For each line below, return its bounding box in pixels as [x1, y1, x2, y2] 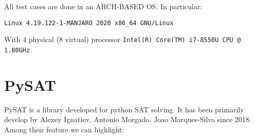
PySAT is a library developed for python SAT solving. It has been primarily [4, 104, 244, 114]
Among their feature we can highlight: [4, 124, 124, 134]
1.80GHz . [4, 44, 32, 54]
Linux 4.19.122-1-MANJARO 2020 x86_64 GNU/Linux [4, 19, 174, 27]
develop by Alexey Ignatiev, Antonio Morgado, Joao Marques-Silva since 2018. [4, 114, 251, 125]
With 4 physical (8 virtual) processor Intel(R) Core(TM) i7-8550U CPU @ [4, 34, 241, 45]
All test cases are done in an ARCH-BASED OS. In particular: [4, 1, 203, 11]
